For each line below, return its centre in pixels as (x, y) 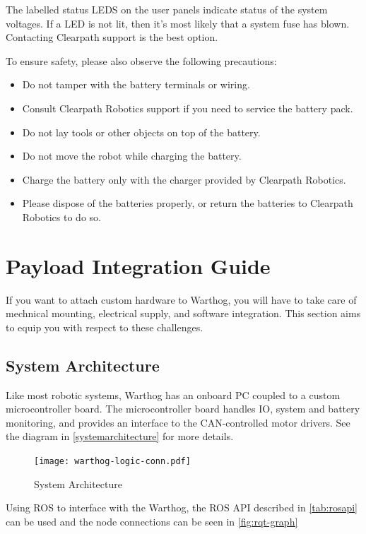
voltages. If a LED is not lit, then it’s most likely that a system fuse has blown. (178, 23)
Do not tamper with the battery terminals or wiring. (136, 84)
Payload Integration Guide (138, 265)
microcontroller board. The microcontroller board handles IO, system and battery (183, 409)
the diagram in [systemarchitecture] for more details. (120, 436)
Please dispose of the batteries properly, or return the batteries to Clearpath (188, 203)
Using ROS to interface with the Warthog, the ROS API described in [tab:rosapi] (182, 508)
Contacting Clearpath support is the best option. (112, 37)
